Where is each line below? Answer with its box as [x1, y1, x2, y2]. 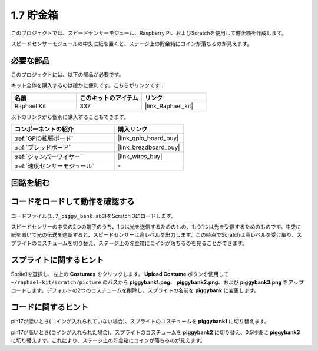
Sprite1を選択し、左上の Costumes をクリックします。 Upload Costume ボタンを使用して [11, 270, 229, 277]
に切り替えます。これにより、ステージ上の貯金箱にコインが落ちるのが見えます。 [11, 337, 206, 344]
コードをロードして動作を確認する [11, 197, 135, 207]
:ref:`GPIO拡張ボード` [14, 134, 74, 143]
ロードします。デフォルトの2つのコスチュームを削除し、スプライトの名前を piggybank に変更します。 [11, 287, 259, 294]
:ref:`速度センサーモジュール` [14, 162, 94, 170]
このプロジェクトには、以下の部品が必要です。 [11, 71, 124, 78]
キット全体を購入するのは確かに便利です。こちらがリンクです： [11, 82, 165, 89]
